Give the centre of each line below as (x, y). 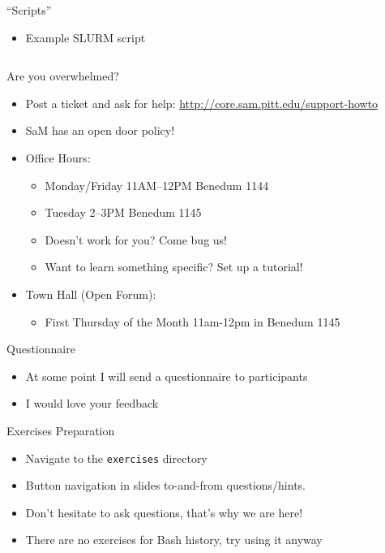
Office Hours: (58, 157)
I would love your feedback (92, 403)
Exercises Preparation (61, 430)
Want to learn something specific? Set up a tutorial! (174, 267)
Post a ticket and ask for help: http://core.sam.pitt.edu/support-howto (202, 103)
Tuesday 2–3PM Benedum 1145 (123, 212)
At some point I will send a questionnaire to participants (167, 376)
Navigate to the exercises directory (116, 458)
